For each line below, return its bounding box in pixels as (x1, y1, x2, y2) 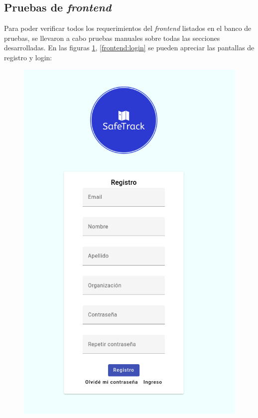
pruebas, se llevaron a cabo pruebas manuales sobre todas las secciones (4, 32, 220, 43)
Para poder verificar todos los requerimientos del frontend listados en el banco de (4, 23, 252, 33)
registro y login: (4, 52, 52, 62)
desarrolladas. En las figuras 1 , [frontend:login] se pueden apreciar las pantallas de (4, 42, 255, 53)
